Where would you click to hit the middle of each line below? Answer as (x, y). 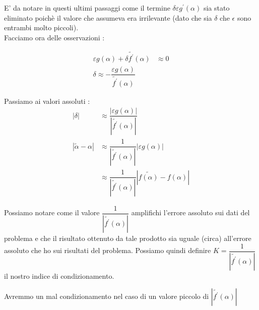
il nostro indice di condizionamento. (59, 275)
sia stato (216, 8)
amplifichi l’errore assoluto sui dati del (190, 212)
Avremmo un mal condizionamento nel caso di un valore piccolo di (107, 296)
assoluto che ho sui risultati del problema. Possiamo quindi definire (108, 250)
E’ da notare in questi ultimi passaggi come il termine (87, 8)
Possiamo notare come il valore (52, 212)
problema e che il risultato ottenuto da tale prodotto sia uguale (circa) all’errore (128, 238)
